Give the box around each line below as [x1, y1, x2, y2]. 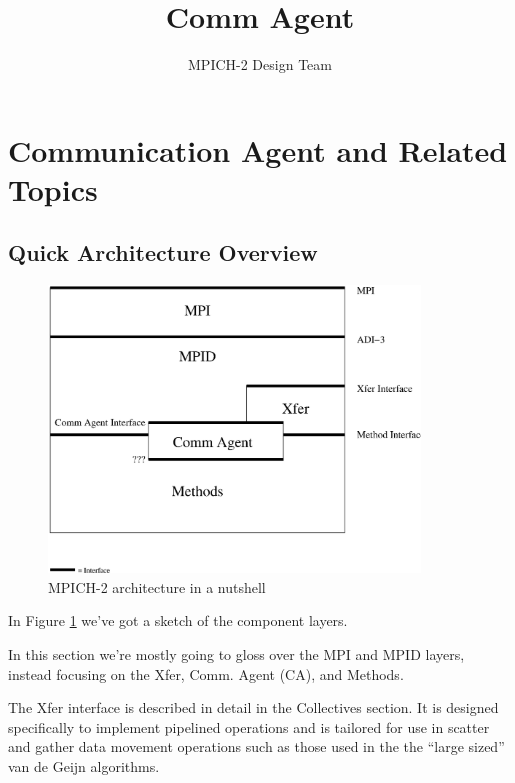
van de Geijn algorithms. [8, 756, 160, 777]
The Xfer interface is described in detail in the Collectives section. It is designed [8, 697, 499, 718]
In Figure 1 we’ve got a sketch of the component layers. [8, 610, 348, 631]
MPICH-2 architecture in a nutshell [48, 576, 266, 597]
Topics [8, 168, 98, 209]
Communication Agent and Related [8, 129, 508, 170]
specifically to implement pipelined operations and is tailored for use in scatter [8, 716, 490, 737]
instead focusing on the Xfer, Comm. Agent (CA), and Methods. [8, 663, 404, 684]
